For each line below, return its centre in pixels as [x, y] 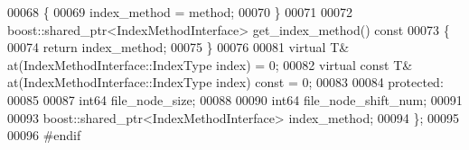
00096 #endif [44, 135]
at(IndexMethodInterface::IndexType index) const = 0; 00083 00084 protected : [225, 82]
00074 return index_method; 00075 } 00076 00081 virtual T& [178, 47]
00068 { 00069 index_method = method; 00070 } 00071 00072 [180, 12]
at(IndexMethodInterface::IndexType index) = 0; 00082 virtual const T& [210, 64]
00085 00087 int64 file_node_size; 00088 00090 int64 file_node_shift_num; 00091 [235, 99]
